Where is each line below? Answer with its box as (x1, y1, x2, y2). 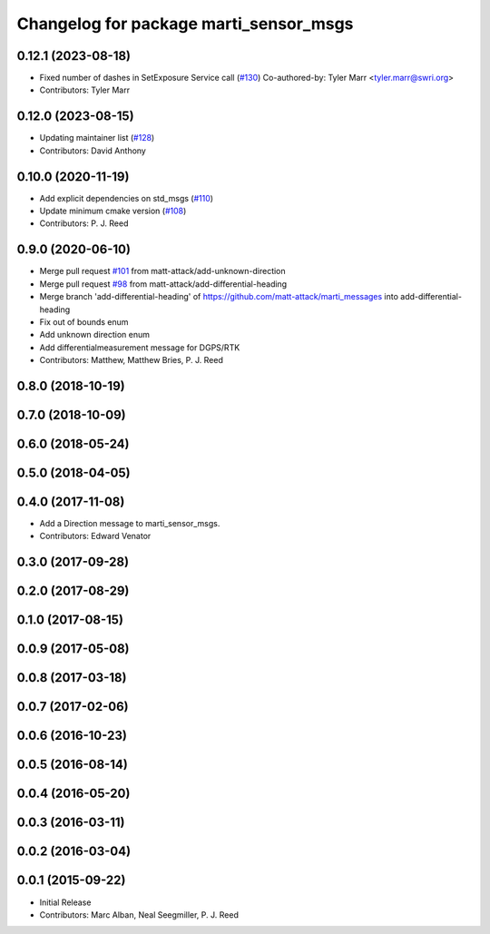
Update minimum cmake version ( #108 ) (39, 205, 187, 217)
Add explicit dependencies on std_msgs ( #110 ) (39, 192, 213, 203)
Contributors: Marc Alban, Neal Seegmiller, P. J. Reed (39, 909, 240, 920)
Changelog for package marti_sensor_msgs (16, 14, 354, 34)
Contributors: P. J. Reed (39, 218, 129, 229)
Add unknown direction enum (39, 329, 150, 340)
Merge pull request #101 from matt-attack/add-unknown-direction (39, 266, 286, 277)
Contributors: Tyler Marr (39, 84, 131, 95)
